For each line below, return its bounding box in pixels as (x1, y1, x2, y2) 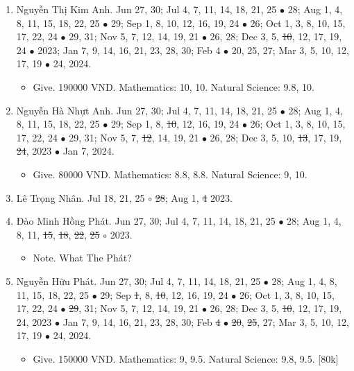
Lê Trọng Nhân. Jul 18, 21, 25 (16, 190, 145, 205)
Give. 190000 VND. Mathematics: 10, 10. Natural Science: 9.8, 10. (33, 79, 314, 94)
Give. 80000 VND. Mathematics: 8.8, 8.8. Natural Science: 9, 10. (33, 166, 307, 181)
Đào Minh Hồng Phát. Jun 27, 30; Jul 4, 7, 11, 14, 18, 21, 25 (16, 214, 276, 228)
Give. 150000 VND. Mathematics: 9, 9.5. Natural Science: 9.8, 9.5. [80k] (33, 351, 339, 365)
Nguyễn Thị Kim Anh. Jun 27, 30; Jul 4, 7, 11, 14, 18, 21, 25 (16, 2, 277, 16)
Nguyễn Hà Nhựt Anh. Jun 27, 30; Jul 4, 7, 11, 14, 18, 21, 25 (16, 103, 278, 117)
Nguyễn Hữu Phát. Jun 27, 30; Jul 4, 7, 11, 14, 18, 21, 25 (16, 273, 261, 288)
